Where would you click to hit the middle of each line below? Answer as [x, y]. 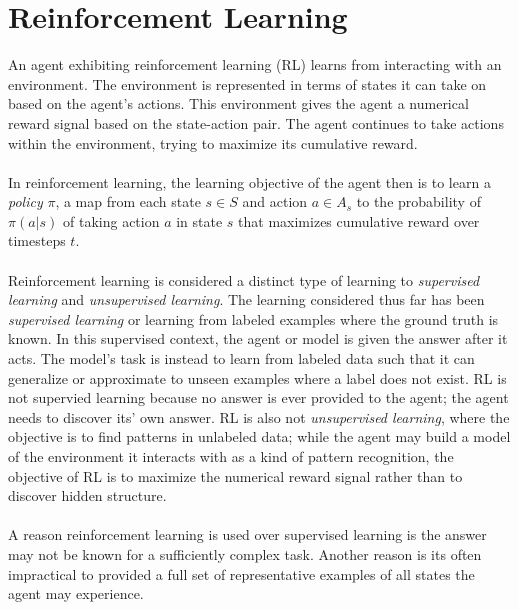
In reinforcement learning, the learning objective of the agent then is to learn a [249, 181]
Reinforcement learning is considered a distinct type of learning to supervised [244, 279]
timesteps [37, 240]
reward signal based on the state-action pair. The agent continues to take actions [256, 122]
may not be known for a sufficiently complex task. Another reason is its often [245, 553]
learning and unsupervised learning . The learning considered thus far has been [246, 299]
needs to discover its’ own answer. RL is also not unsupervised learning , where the [259, 416]
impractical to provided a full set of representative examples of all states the [241, 573]
